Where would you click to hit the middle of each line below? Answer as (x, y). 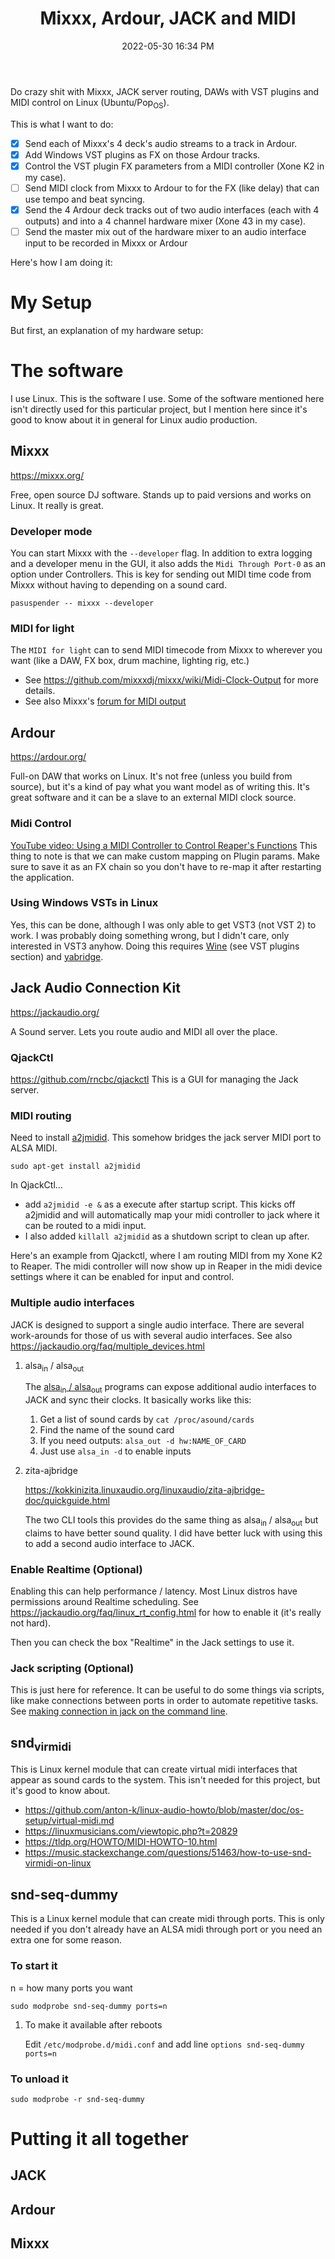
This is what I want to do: (62, 124)
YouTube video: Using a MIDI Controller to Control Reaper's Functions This (164, 845)
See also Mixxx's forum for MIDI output (105, 701)
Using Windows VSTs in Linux (84, 903)
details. (40, 691)
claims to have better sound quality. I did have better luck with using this (173, 1533)
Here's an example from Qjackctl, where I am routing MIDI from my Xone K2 (166, 1256)
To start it (34, 1966)
